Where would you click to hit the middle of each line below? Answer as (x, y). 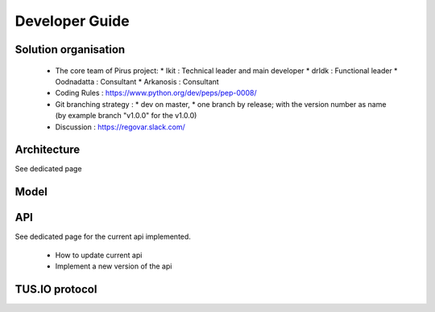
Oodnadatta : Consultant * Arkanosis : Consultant (137, 81)
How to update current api (99, 255)
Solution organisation (70, 49)
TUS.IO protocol (56, 289)
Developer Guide (72, 21)
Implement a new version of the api (114, 266)
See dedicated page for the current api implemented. (103, 236)
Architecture (48, 150)
